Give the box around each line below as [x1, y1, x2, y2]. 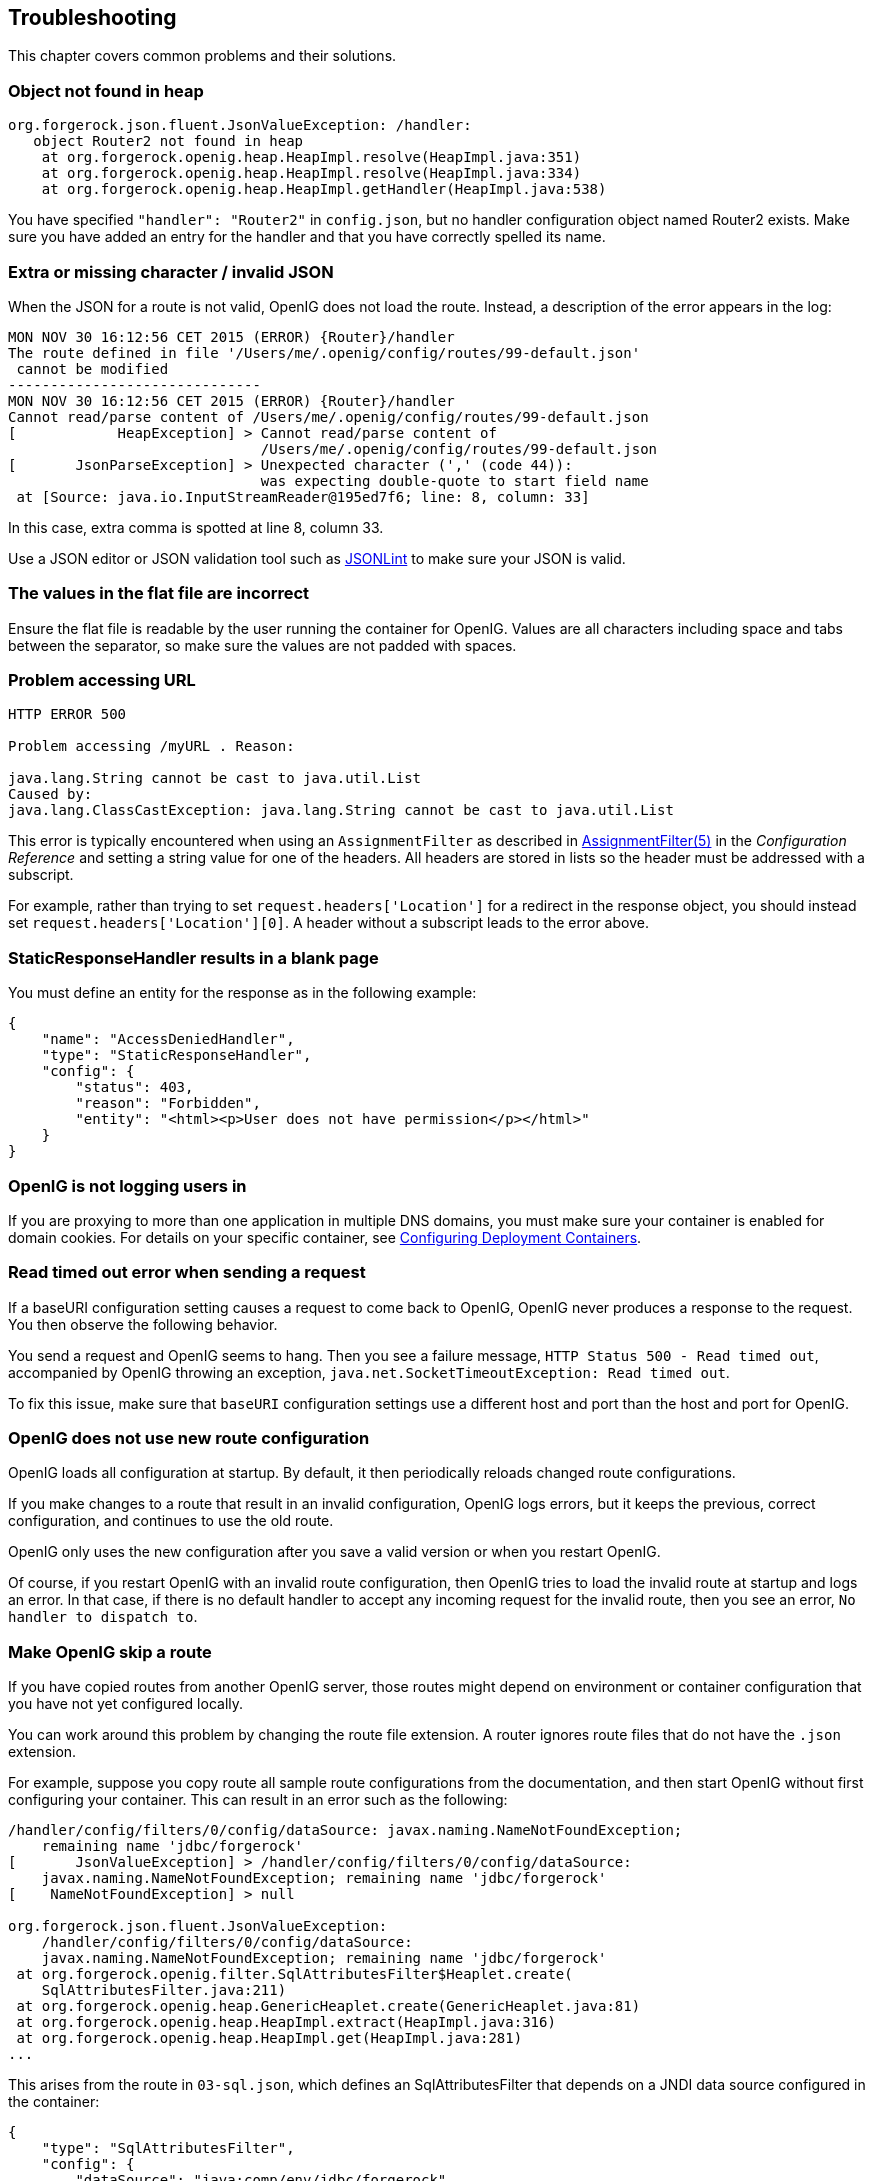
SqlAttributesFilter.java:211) [41, 1982, 287, 1999]
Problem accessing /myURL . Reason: [8, 738, 295, 755]
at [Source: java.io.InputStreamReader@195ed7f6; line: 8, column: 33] [16, 488, 590, 505]
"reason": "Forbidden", [75, 1095, 261, 1112]
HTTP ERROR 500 [8, 706, 127, 723]
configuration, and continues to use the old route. [8, 1512, 334, 1530]
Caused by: [8, 786, 93, 803]
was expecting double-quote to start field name [260, 472, 649, 489]
